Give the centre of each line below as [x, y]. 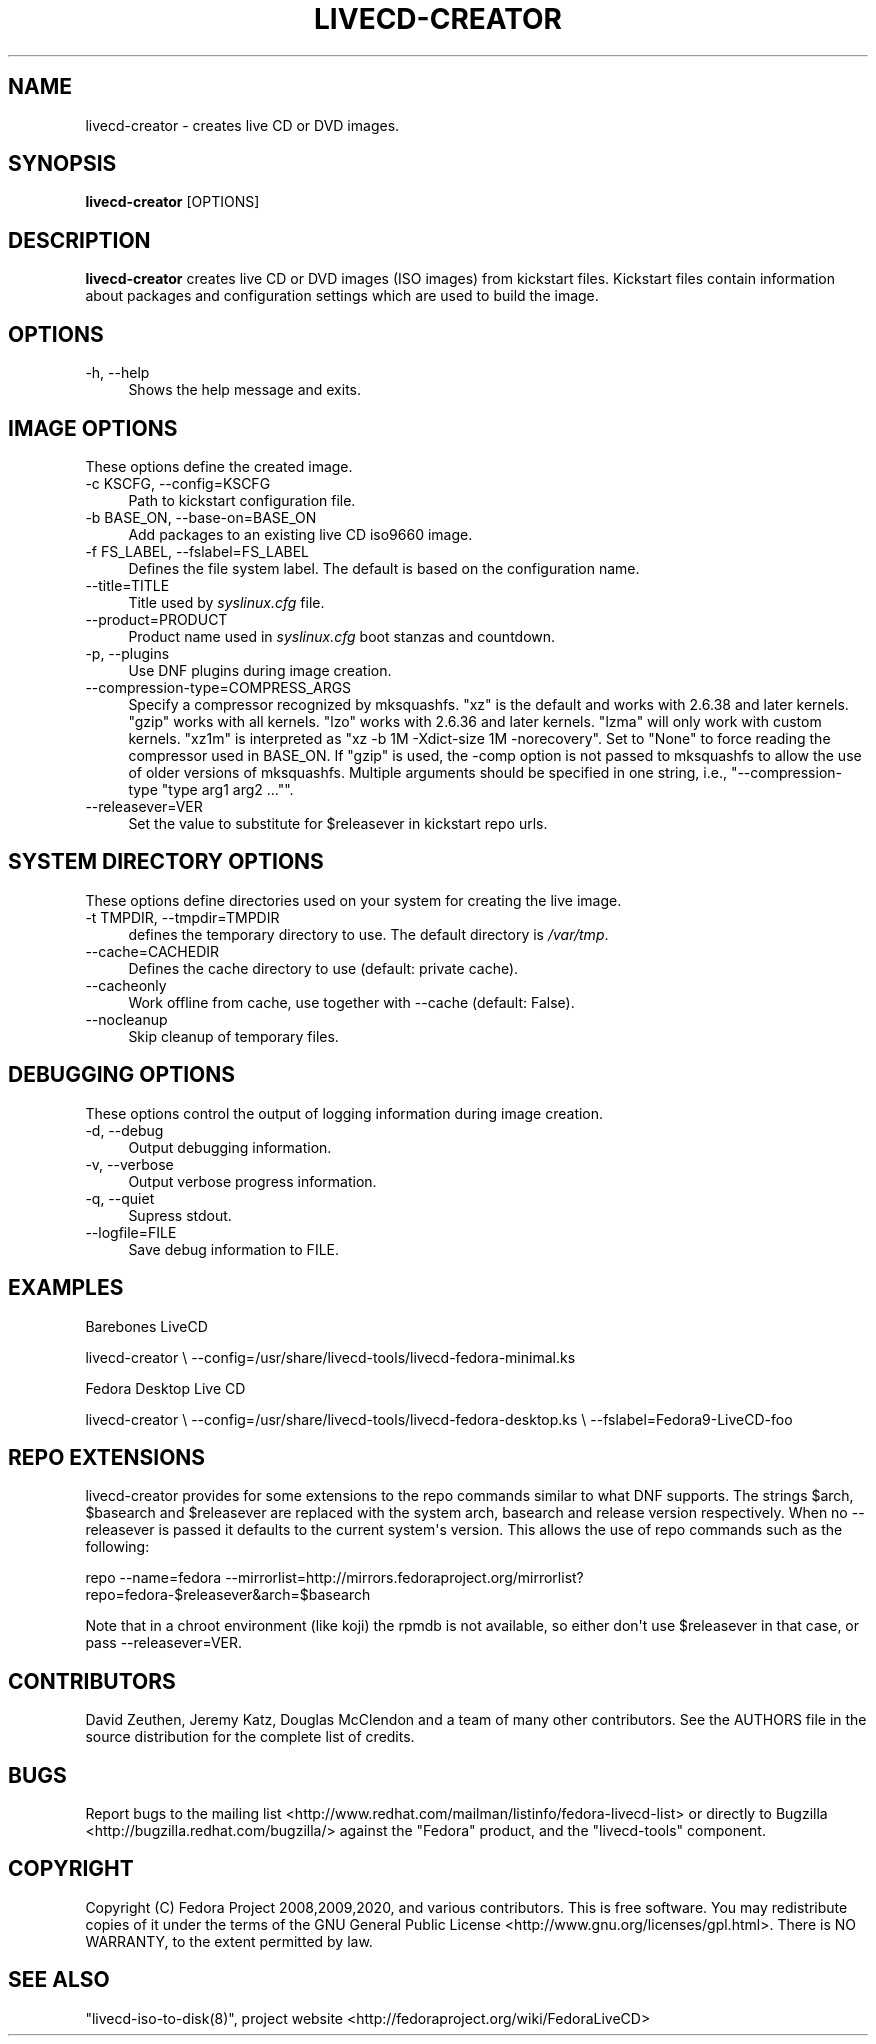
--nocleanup [126, 1019]
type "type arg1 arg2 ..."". [211, 789]
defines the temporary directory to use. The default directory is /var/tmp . [368, 934]
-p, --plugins [127, 653]
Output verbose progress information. [252, 1181]
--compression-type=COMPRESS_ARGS [218, 687]
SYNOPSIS [62, 164]
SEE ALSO [59, 1980]
